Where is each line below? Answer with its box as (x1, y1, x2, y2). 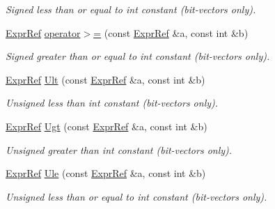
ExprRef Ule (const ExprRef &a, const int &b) (6, 166, 206, 180)
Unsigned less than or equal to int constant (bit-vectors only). (6, 189, 267, 203)
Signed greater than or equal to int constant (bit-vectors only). (6, 49, 270, 63)
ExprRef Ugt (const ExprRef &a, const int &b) (6, 118, 207, 133)
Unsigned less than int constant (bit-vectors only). (6, 95, 219, 110)
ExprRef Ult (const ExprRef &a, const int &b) (6, 72, 205, 86)
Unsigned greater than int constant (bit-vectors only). (6, 142, 233, 157)
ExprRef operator (6, 25, 81, 40)
